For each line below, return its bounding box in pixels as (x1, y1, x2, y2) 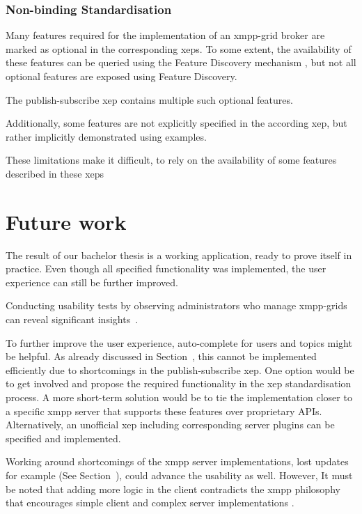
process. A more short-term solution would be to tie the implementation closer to (6, 390, 352, 405)
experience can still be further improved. (6, 274, 178, 289)
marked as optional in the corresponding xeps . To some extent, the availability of (6, 41, 352, 56)
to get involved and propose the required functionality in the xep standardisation (6, 376, 352, 391)
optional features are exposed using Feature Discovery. (6, 69, 237, 83)
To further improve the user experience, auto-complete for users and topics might (6, 335, 352, 350)
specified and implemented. (6, 430, 121, 445)
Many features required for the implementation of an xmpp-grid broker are (6, 28, 325, 42)
